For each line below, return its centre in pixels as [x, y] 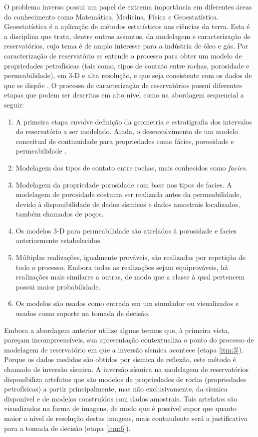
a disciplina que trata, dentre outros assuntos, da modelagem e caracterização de [127, 36]
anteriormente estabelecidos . [59, 240]
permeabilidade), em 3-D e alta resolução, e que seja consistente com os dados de [128, 75]
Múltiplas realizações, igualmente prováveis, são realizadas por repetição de [131, 257]
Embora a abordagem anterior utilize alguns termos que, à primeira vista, [117, 330]
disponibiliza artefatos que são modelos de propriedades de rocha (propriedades [125, 379]
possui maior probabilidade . [58, 286]
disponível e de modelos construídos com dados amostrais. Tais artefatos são [121, 398]
